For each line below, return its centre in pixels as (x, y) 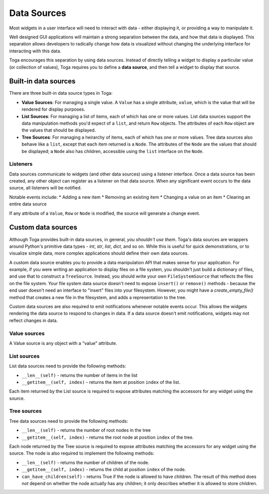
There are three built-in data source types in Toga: (61, 93)
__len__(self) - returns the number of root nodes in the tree (86, 430)
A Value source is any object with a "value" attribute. (63, 343)
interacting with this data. (35, 51)
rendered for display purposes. (54, 109)
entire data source (28, 204)
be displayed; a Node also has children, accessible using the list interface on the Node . (113, 151)
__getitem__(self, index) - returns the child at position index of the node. (104, 470)
